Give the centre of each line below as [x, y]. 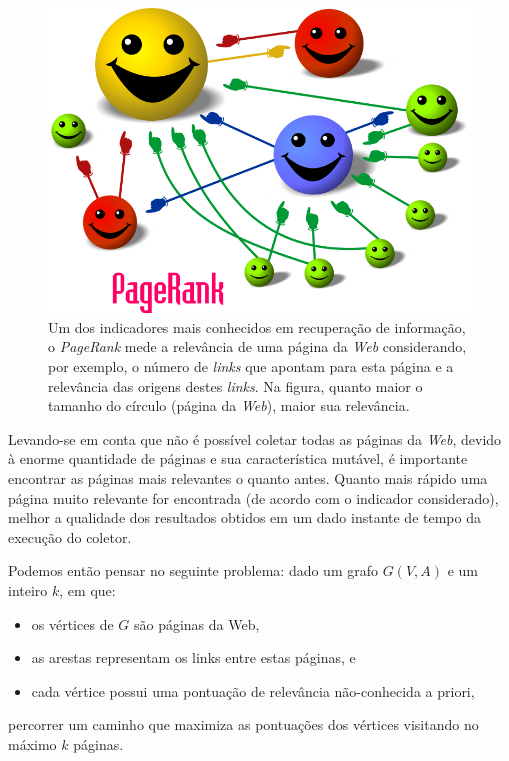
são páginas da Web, [196, 623]
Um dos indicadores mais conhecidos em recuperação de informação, [257, 326]
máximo [32, 743]
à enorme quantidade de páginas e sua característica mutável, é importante [238, 458]
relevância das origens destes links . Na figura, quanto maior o [235, 385]
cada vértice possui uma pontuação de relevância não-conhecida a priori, [253, 690]
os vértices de [72, 623]
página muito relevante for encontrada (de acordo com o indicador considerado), [253, 497]
